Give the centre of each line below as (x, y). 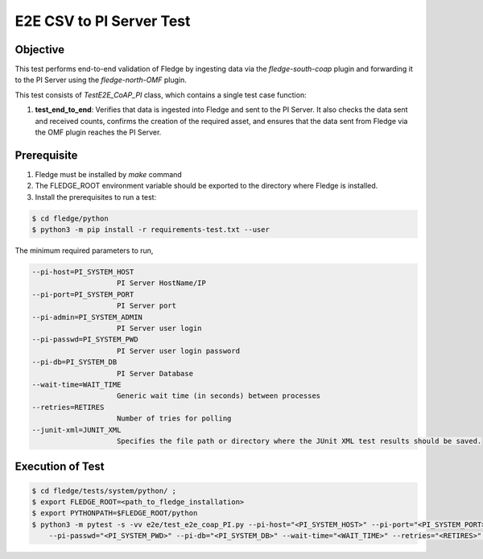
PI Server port (147, 306)
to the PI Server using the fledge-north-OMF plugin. (101, 80)
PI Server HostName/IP (162, 283)
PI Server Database (155, 373)
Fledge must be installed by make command (109, 174)
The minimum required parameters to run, (84, 251)
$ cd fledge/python (70, 218)
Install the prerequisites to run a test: (96, 197)
